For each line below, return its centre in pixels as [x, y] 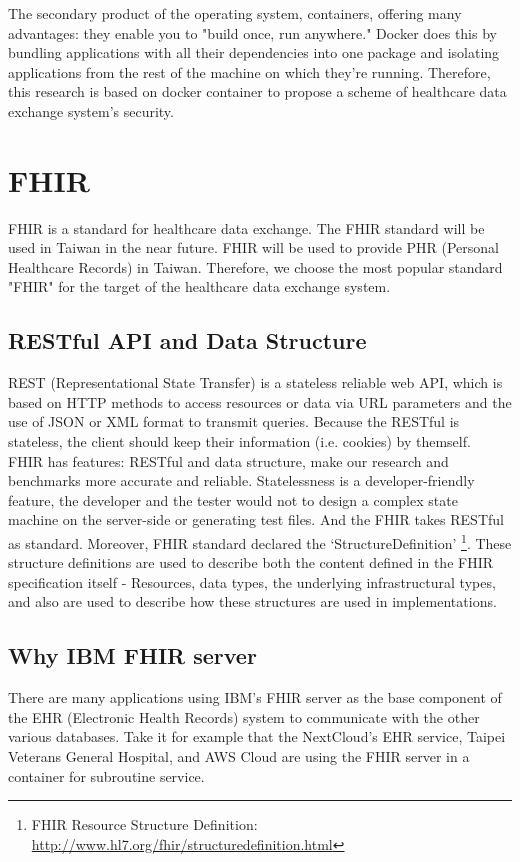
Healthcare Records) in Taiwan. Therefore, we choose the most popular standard [255, 266]
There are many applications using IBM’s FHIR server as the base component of [255, 697]
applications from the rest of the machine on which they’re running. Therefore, [249, 71]
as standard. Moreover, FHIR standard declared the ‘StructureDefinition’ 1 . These [260, 541]
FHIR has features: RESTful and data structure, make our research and [228, 460]
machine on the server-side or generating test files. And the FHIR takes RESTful [256, 519]
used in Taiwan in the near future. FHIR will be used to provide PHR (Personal [253, 247]
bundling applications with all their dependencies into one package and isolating [254, 52]
